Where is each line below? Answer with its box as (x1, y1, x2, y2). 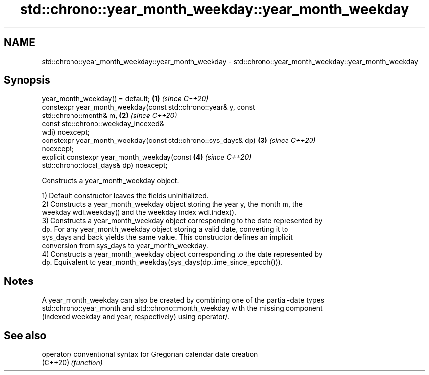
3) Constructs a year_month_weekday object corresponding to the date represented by (42, 216, 323, 225)
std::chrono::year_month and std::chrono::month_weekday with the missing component (42, 304, 323, 313)
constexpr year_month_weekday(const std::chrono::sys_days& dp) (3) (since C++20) (42, 136, 316, 145)
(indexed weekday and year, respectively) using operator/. (42, 312, 229, 321)
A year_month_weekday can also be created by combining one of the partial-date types (42, 296, 325, 305)
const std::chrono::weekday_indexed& (42, 119, 164, 128)
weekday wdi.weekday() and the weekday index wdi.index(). (42, 208, 237, 217)
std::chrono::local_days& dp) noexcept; (42, 161, 167, 170)
